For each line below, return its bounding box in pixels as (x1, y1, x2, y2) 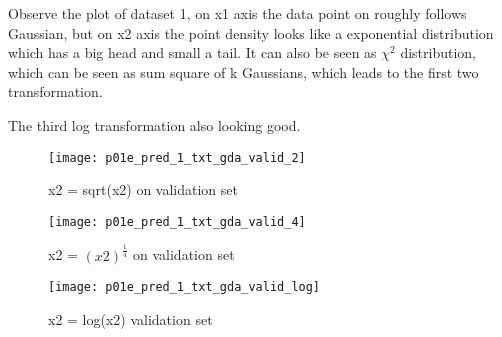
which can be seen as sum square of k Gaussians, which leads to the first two (8, 61, 479, 82)
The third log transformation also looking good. (8, 114, 301, 135)
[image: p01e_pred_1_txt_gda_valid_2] (48, 150, 306, 165)
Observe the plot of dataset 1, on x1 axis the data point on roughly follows (8, 3, 467, 23)
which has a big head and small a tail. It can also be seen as (8, 42, 377, 63)
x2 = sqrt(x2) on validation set (48, 179, 238, 200)
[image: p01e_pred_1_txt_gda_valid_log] (48, 280, 321, 295)
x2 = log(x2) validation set (48, 309, 213, 330)
